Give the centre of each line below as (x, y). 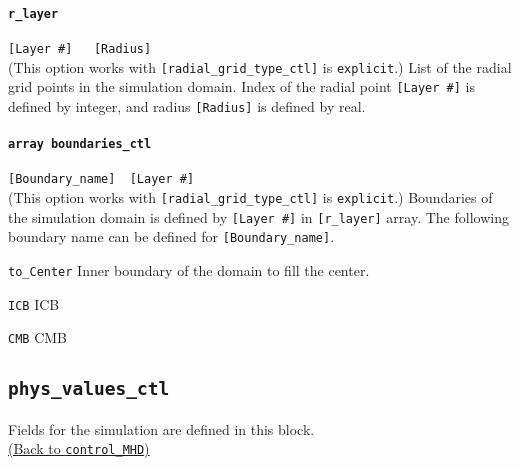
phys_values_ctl (89, 389)
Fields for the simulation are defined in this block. (161, 428)
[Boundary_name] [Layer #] (101, 179)
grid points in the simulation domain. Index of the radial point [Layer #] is (241, 86)
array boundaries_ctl (80, 144)
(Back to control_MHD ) (79, 448)
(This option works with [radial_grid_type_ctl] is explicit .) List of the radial (260, 66)
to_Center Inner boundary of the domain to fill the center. (189, 269)
